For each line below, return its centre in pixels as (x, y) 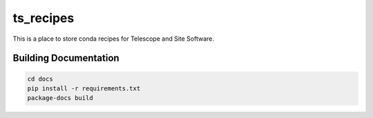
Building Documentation (66, 58)
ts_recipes (44, 18)
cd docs (40, 79)
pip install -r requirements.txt (84, 88)
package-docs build (60, 98)
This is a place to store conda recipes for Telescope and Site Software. (113, 39)
